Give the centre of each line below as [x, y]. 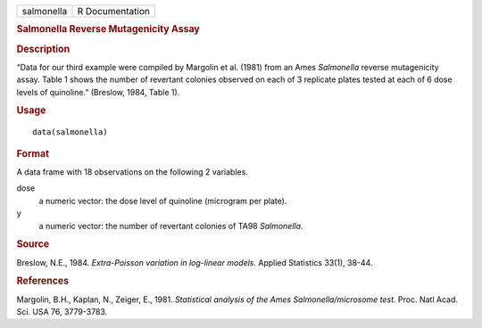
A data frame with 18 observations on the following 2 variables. [133, 172]
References [43, 281]
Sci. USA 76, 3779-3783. [62, 312]
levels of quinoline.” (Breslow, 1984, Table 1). [98, 92]
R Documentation [114, 11]
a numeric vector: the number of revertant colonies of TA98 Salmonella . [171, 225]
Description [43, 49]
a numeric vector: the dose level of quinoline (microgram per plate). [163, 201]
